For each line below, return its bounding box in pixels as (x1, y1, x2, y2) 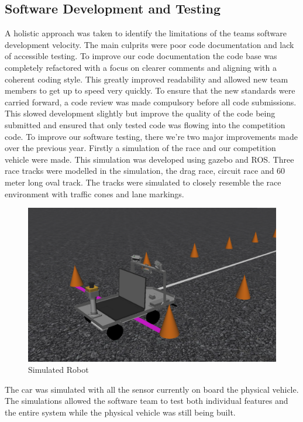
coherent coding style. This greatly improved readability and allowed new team (5, 73, 288, 85)
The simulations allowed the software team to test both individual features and (5, 394, 288, 407)
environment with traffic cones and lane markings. (5, 187, 184, 200)
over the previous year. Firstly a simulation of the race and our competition (5, 142, 276, 154)
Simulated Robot (28, 363, 89, 376)
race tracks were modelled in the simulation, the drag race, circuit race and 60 (5, 164, 285, 177)
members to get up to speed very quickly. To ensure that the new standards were (5, 84, 295, 97)
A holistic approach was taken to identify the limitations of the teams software (5, 27, 287, 39)
